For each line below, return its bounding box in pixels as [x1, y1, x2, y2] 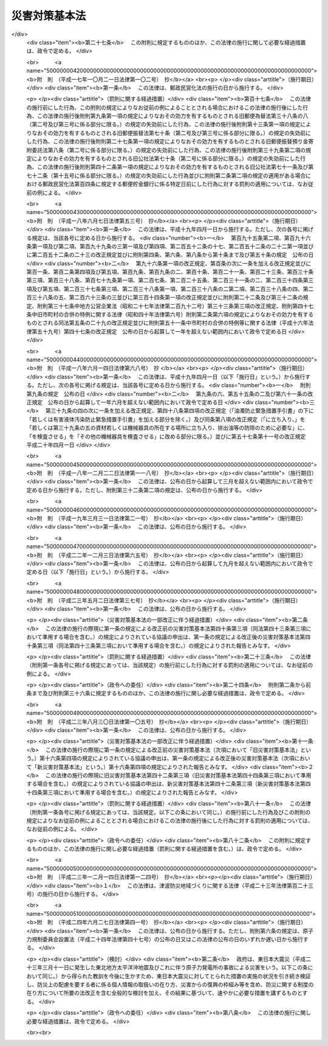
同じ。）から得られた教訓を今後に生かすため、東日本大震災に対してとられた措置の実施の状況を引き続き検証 [42, 972, 311, 980]
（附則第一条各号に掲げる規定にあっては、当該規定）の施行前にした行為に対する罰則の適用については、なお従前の [26, 661, 313, 669]
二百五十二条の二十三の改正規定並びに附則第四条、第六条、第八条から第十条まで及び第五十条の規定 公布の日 [36, 251, 314, 259]
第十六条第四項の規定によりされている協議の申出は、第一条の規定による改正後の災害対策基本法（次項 [39, 755, 295, 762]
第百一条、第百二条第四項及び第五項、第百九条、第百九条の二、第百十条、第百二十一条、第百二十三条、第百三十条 [26, 268, 314, 276]
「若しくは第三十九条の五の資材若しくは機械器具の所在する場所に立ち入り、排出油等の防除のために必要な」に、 [26, 424, 309, 431]
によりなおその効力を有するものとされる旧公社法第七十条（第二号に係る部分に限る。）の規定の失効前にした [31, 155, 301, 162]
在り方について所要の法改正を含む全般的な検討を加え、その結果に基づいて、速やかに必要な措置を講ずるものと [26, 989, 303, 997]
